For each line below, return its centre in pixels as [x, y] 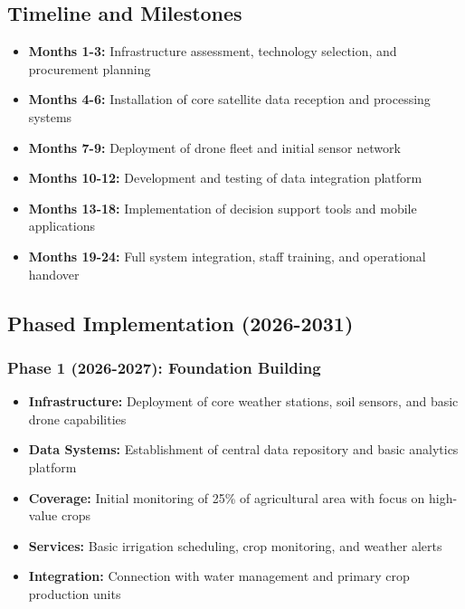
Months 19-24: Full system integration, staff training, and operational [227, 256]
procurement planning [90, 68]
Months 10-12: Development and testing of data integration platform [225, 178]
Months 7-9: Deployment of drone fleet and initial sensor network [214, 147]
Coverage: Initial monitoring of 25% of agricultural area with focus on [227, 497]
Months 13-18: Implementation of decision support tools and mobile [223, 208]
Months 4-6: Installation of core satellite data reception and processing [229, 99]
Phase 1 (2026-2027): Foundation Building [164, 367]
